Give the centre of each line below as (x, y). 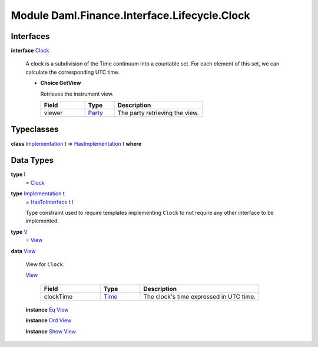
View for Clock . (45, 264)
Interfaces (30, 36)
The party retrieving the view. (158, 113)
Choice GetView (61, 83)
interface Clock (30, 51)
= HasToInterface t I (49, 202)
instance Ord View (49, 320)
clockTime (58, 296)
